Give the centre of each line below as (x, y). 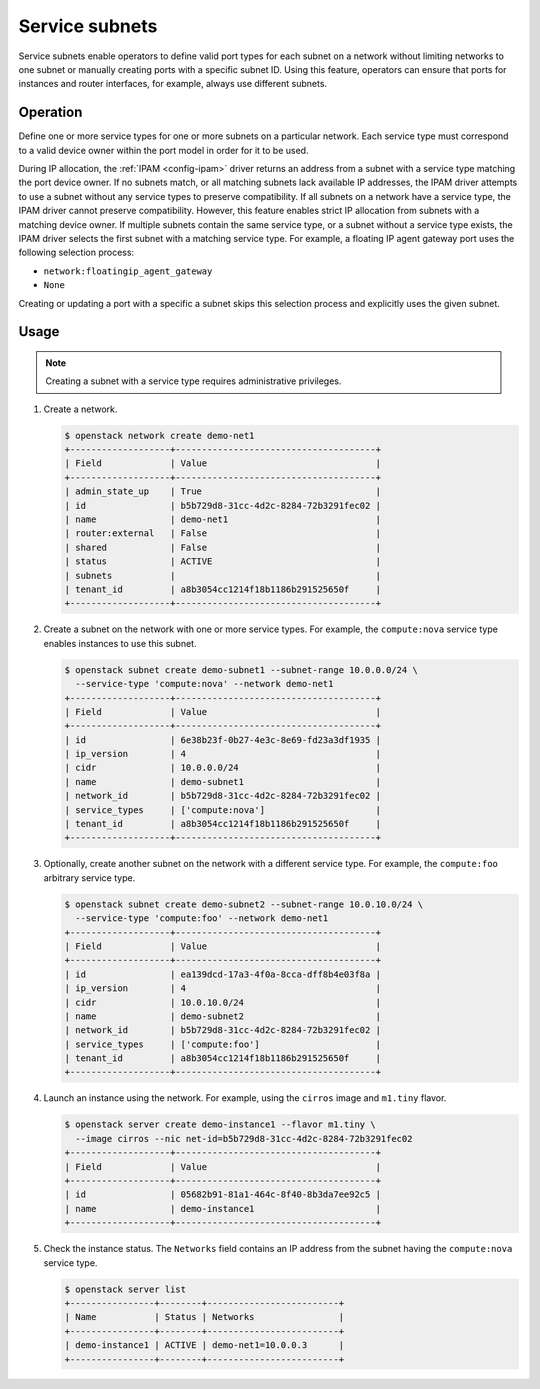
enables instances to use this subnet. (120, 643)
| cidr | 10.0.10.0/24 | (223, 1002)
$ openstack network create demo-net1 (159, 435)
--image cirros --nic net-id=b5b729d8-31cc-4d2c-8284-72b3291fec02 (244, 1138)
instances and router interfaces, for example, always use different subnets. (173, 84)
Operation (50, 112)
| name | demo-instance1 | (223, 1208)
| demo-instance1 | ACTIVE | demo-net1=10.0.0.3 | (204, 1345)
